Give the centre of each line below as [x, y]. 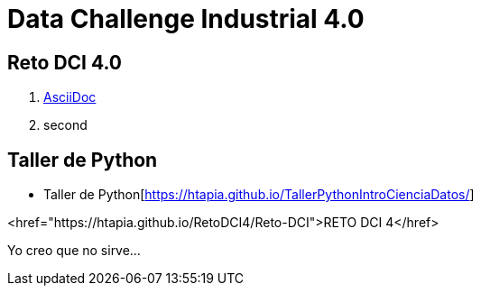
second [65, 125]
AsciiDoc [70, 97]
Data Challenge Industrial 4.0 [186, 19]
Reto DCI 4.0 [65, 62]
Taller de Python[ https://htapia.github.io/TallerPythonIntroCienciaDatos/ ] [259, 195]
